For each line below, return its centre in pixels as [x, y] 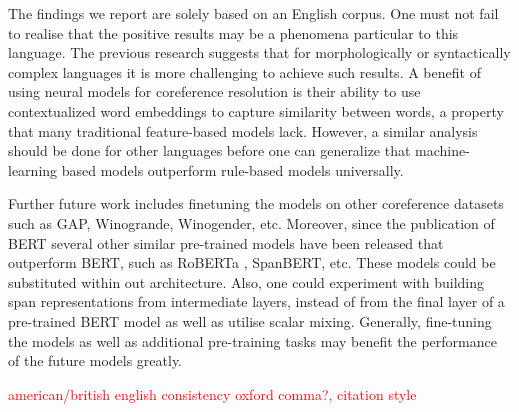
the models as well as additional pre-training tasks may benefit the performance [252, 340]
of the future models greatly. [95, 360]
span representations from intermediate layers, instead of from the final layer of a [256, 301]
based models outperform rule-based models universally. [232, 169]
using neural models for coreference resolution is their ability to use [214, 91]
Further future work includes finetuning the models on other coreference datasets [256, 203]
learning [33, 169]
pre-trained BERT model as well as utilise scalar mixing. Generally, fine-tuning [250, 320]
